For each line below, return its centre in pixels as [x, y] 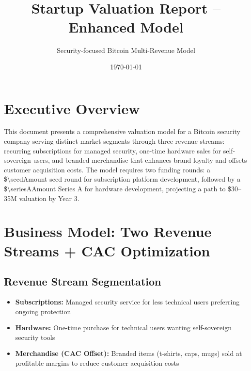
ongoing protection [43, 311]
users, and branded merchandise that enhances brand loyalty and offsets [140, 160]
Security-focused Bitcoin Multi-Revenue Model [126, 50]
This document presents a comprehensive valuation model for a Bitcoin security [122, 131]
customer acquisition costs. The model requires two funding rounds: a [107, 169]
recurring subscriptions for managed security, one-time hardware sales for [113, 150]
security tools [35, 337]
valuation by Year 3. [49, 198]
